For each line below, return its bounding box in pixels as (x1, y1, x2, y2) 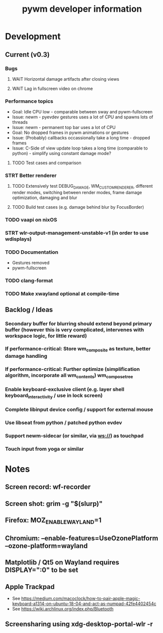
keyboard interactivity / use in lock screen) (5, 392, 103, 400)
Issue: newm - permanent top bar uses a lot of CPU (12, 125, 116, 131)
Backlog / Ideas (5, 306, 53, 314)
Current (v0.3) (5, 50, 50, 59)
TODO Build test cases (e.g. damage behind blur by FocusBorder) (12, 204, 144, 210)
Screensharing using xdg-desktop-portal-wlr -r (5, 620, 153, 629)
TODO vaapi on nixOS (5, 217, 58, 223)
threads (12, 119, 28, 125)
